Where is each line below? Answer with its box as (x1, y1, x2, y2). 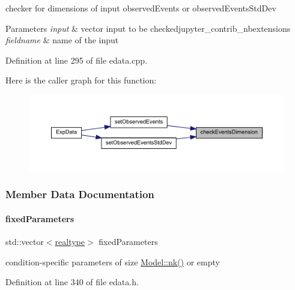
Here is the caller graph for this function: (5, 74, 157, 86)
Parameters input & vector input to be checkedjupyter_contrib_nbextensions (5, 22, 291, 34)
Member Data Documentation (5, 187, 154, 202)
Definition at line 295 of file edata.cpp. (5, 53, 147, 66)
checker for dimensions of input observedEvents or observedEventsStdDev (5, 2, 276, 14)
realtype (55, 235, 85, 247)
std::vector (5, 235, 44, 247)
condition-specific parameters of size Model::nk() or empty (5, 255, 220, 268)
